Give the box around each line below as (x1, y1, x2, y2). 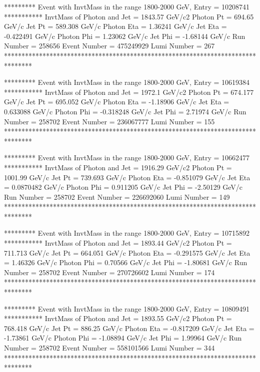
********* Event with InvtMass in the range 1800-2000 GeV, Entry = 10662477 (4, 152, 250, 163)
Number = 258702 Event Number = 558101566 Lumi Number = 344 (4, 343, 215, 353)
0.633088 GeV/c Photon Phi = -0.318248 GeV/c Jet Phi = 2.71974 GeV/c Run (4, 106, 246, 116)
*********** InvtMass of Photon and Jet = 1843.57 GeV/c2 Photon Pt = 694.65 (4, 11, 254, 21)
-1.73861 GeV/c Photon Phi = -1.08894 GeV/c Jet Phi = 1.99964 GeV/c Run (4, 333, 242, 343)
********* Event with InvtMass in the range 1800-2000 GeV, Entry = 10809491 (4, 303, 250, 314)
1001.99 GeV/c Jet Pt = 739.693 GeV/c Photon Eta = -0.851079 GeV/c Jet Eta (4, 172, 250, 182)
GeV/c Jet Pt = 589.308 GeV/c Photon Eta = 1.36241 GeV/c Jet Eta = (4, 21, 227, 31)
